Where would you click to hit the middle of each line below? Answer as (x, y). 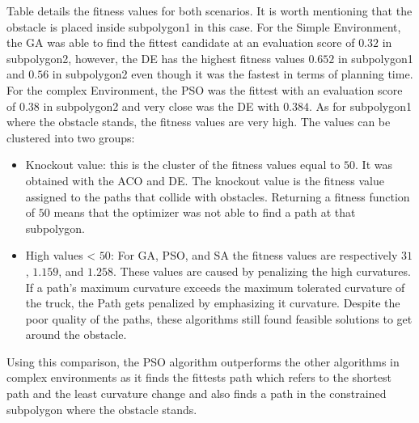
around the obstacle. (76, 334)
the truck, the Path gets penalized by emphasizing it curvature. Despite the (213, 303)
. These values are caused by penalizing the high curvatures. (262, 271)
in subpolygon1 (376, 58)
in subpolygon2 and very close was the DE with (161, 106)
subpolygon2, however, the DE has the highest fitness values (156, 58)
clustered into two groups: (71, 137)
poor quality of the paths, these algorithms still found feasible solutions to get (219, 318)
